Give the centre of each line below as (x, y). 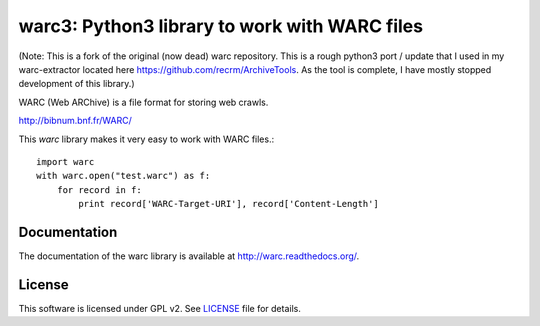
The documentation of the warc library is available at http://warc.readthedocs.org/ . (189, 256)
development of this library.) (76, 84)
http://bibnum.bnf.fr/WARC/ (75, 121)
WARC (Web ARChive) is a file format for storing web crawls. (143, 102)
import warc (65, 161)
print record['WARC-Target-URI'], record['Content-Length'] (228, 204)
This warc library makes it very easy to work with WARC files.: (146, 139)
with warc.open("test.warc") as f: (123, 176)
